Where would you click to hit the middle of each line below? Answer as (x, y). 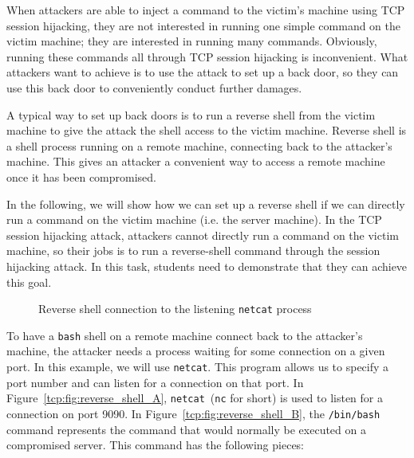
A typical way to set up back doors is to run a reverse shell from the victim (191, 114)
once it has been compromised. (82, 176)
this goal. (29, 282)
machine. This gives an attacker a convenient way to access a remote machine (196, 161)
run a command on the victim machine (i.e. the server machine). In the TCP (194, 219)
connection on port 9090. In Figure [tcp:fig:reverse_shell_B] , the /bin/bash (193, 413)
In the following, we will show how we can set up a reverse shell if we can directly (206, 204)
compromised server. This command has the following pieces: (156, 445)
